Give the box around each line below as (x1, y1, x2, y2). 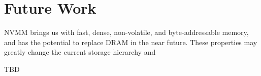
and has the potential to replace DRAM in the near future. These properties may (4, 36, 257, 47)
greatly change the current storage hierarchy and (4, 47, 156, 57)
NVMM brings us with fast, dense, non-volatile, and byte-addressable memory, (4, 27, 249, 37)
